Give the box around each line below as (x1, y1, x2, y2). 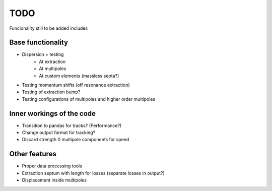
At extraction (39, 58, 66, 65)
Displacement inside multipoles (22, 177, 87, 183)
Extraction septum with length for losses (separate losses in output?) (22, 170, 165, 176)
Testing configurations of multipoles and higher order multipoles (22, 96, 156, 102)
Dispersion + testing (22, 51, 64, 57)
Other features (9, 150, 56, 158)
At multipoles (39, 66, 66, 72)
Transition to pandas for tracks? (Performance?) (22, 122, 122, 129)
